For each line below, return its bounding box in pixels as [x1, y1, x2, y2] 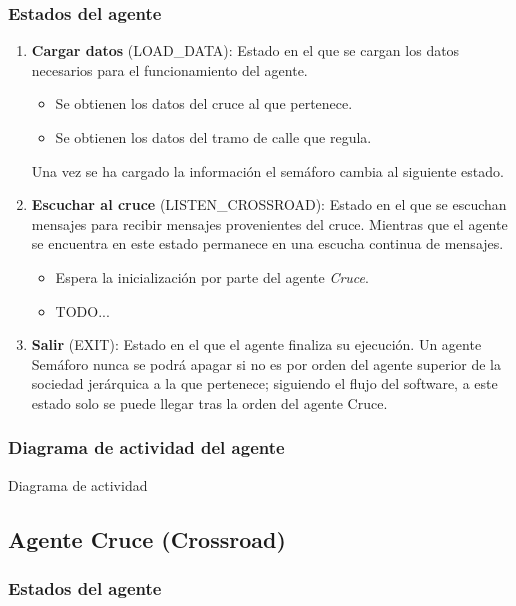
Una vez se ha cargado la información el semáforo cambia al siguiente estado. [31, 160, 504, 181]
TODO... [55, 300, 110, 321]
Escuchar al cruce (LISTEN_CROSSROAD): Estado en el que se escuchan [31, 194, 507, 215]
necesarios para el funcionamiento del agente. [31, 59, 308, 80]
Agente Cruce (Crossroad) [8, 523, 286, 554]
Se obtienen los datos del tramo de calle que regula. [55, 127, 372, 147]
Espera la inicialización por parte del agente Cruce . [55, 266, 369, 287]
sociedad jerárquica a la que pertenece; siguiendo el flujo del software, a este [31, 373, 498, 394]
